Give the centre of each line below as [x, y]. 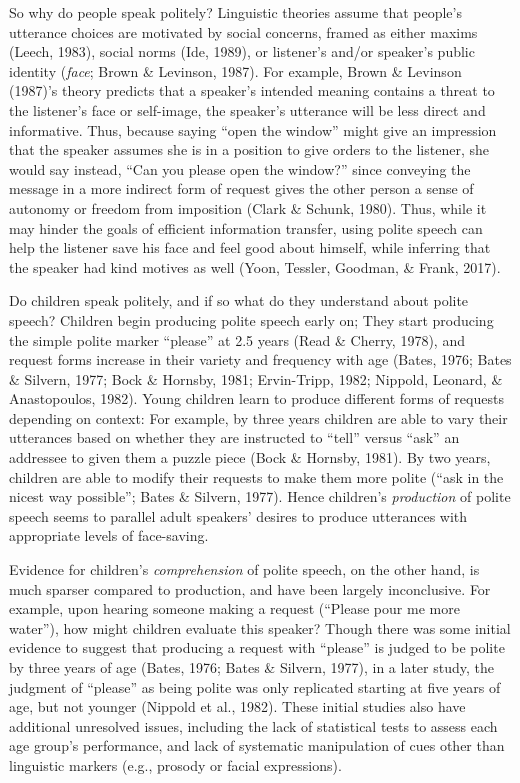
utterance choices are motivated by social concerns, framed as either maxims [243, 31]
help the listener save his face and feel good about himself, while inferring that [250, 247]
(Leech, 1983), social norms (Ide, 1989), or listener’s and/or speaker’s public [242, 51]
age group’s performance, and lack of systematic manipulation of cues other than [257, 745]
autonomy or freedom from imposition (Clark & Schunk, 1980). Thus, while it [248, 207]
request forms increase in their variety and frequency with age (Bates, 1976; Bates [260, 359]
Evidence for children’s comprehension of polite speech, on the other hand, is [244, 569]
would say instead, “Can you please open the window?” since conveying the [240, 168]
